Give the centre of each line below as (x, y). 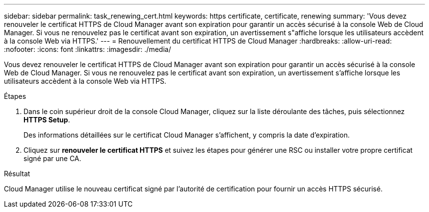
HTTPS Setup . (47, 120)
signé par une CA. (52, 158)
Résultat (17, 174)
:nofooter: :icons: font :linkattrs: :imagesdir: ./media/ (88, 49)
